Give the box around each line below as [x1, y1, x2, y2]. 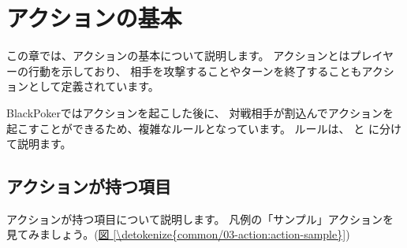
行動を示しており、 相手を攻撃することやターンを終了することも [28, 62, 362, 79]
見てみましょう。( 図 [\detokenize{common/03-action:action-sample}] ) [6, 226, 350, 242]
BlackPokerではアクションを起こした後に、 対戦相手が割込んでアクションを [6, 104, 394, 120]
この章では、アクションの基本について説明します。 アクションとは [6, 47, 350, 64]
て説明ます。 [6, 135, 72, 152]
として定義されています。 [28, 78, 159, 94]
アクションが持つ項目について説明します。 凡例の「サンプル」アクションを [6, 210, 394, 227]
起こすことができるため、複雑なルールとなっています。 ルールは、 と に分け [6, 120, 401, 136]
